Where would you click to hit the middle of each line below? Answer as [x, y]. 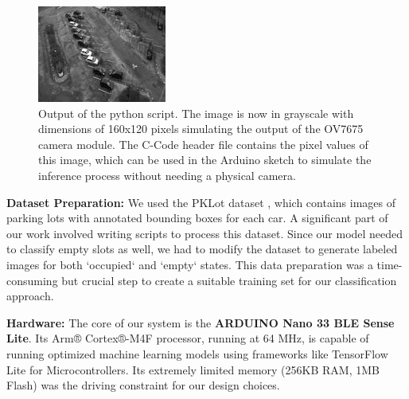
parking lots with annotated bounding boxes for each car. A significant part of [197, 218]
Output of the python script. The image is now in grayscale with [196, 113]
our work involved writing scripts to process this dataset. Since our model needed [205, 233]
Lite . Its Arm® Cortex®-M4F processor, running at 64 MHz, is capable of [188, 338]
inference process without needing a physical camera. [167, 175]
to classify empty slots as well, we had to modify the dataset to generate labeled [202, 249]
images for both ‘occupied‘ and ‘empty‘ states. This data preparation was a [190, 264]
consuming [32, 280]
